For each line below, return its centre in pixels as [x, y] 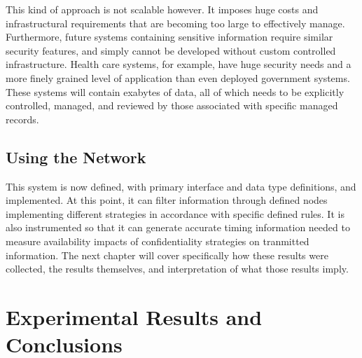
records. [22, 119]
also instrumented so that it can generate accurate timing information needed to [178, 227]
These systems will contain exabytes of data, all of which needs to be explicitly [175, 91]
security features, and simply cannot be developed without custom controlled [171, 50]
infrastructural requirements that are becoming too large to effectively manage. [175, 23]
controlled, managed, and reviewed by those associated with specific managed [172, 105]
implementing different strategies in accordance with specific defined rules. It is [175, 213]
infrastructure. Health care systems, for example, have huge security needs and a [179, 64]
